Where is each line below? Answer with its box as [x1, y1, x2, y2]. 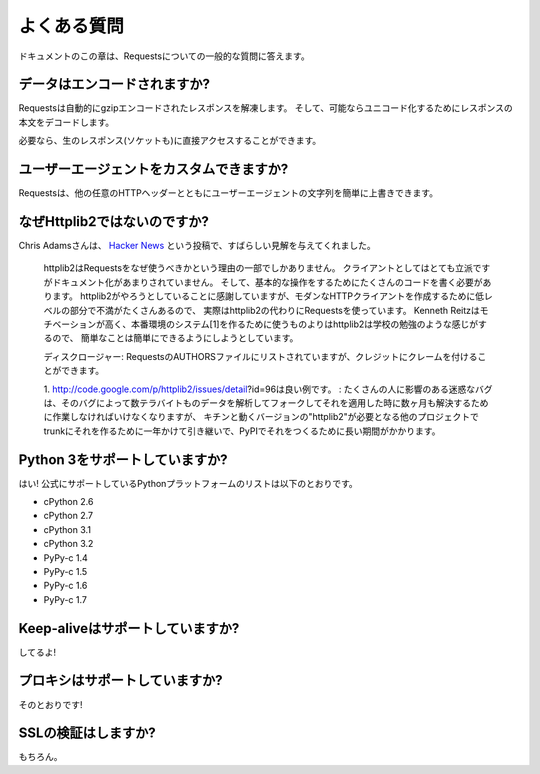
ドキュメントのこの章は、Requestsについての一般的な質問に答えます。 [18, 50, 310, 62]
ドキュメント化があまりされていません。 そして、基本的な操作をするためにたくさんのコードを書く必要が [51, 276, 483, 288]
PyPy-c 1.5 [43, 565, 88, 577]
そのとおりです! [18, 698, 84, 710]
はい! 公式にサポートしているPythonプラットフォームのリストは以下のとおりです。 [18, 477, 359, 489]
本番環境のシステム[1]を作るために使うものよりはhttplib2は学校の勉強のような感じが [130, 318, 479, 330]
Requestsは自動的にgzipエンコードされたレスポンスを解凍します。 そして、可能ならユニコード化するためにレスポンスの [18, 102, 514, 114]
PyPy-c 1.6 [43, 580, 88, 592]
